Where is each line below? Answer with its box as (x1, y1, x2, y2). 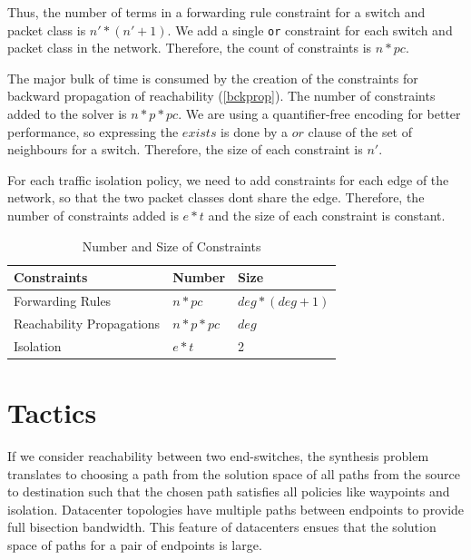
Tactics (7, 394, 97, 430)
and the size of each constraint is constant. (208, 206, 446, 224)
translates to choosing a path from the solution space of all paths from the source (7, 464, 460, 483)
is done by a (221, 122, 289, 141)
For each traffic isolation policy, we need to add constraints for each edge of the (7, 170, 449, 189)
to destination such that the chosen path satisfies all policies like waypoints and (7, 482, 450, 501)
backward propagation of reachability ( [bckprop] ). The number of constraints (7, 86, 436, 105)
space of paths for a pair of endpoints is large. (7, 535, 262, 554)
